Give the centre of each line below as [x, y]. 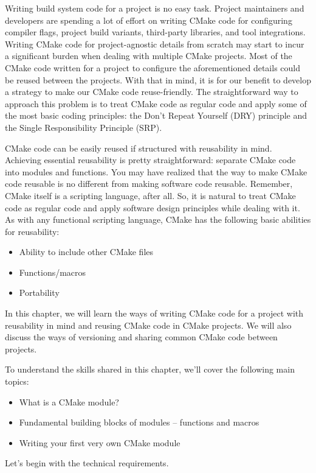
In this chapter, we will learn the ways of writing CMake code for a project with [154, 313]
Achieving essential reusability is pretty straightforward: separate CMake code [150, 160]
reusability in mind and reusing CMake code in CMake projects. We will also [148, 325]
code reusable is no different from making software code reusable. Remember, [149, 184]
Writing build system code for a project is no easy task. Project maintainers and [155, 8]
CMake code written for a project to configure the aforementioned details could [153, 67]
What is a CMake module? [69, 401]
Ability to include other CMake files [86, 252]
